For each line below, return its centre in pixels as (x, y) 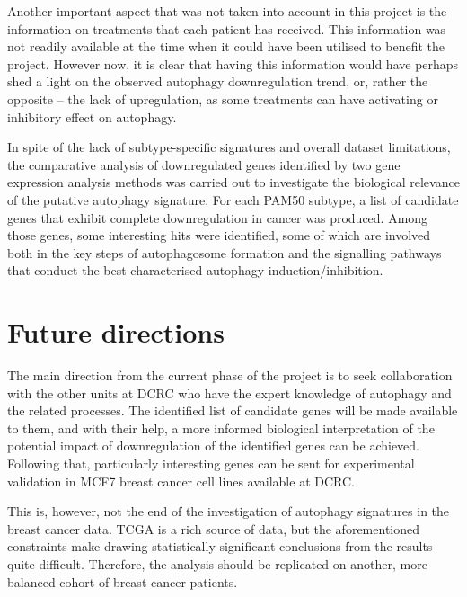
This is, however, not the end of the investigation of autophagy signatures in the (229, 511)
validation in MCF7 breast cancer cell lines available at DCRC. (181, 481)
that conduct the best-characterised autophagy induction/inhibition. (195, 270)
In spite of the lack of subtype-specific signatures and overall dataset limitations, (229, 147)
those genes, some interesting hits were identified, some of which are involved (219, 235)
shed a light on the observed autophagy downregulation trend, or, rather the (218, 81)
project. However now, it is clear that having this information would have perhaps (233, 63)
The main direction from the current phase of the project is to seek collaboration (230, 375)
